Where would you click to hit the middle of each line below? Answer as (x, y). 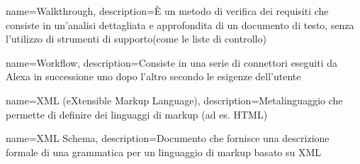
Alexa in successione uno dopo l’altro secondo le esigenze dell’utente (153, 76)
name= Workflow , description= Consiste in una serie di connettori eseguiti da (172, 62)
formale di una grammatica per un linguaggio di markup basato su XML (164, 152)
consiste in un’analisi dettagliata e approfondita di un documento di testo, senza (180, 24)
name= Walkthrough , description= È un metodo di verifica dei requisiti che (167, 11)
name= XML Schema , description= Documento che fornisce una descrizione (168, 138)
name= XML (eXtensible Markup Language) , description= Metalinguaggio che (174, 100)
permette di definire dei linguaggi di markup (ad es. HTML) (137, 114)
